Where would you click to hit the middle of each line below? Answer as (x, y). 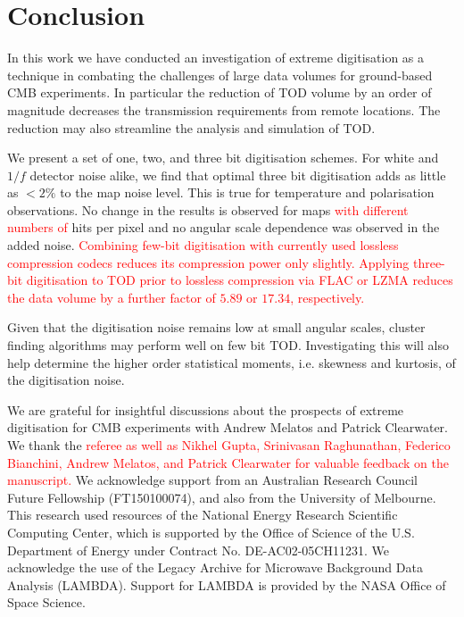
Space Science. (46, 602)
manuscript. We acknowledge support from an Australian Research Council (212, 480)
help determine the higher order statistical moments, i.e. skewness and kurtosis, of (232, 362)
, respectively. (327, 297)
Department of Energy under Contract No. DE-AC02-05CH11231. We (198, 550)
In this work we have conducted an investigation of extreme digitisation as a (216, 58)
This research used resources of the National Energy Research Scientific (203, 515)
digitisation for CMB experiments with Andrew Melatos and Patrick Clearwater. (228, 427)
